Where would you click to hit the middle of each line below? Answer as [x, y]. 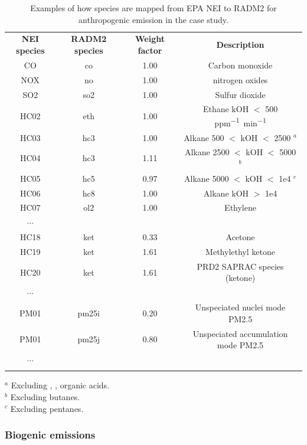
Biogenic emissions [50, 435]
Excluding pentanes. [47, 408]
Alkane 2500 [207, 152]
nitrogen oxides [240, 79]
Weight [150, 39]
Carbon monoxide [240, 65]
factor [150, 50]
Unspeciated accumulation [240, 333]
